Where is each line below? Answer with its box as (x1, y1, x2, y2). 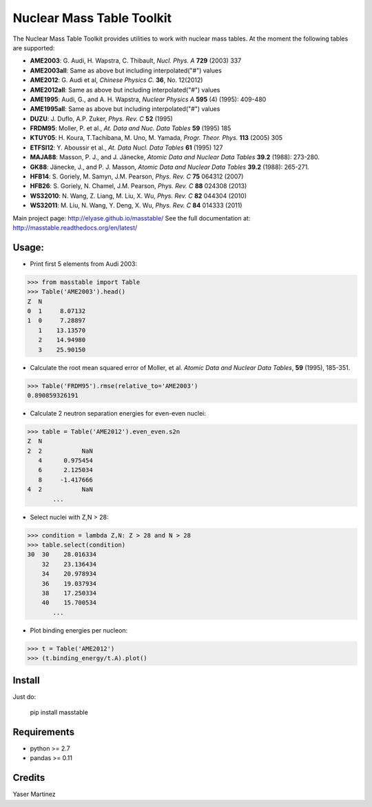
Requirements (12, 726, 75, 737)
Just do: (12, 693, 37, 701)
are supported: (12, 43, 55, 52)
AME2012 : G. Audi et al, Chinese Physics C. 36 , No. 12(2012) (30, 76, 203, 84)
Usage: (12, 241, 45, 253)
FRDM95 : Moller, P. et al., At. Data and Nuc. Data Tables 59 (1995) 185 (30, 124, 231, 132)
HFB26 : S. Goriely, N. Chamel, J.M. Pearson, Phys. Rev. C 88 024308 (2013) (30, 182, 247, 190)
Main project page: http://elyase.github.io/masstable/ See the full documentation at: (12, 214, 251, 222)
